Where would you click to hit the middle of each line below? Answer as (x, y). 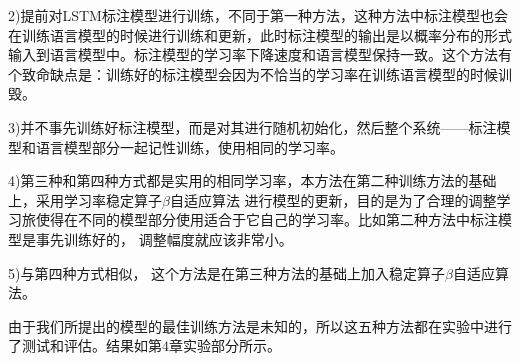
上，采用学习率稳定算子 (85, 199)
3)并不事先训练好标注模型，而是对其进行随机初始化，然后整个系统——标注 (252, 126)
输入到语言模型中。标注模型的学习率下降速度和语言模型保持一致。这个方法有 (260, 54)
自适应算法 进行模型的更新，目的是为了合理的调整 (333, 199)
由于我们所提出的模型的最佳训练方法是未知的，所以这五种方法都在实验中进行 (260, 325)
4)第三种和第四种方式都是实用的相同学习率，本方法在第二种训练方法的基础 (252, 180)
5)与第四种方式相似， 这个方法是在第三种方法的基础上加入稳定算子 (227, 272)
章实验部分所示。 (225, 345)
